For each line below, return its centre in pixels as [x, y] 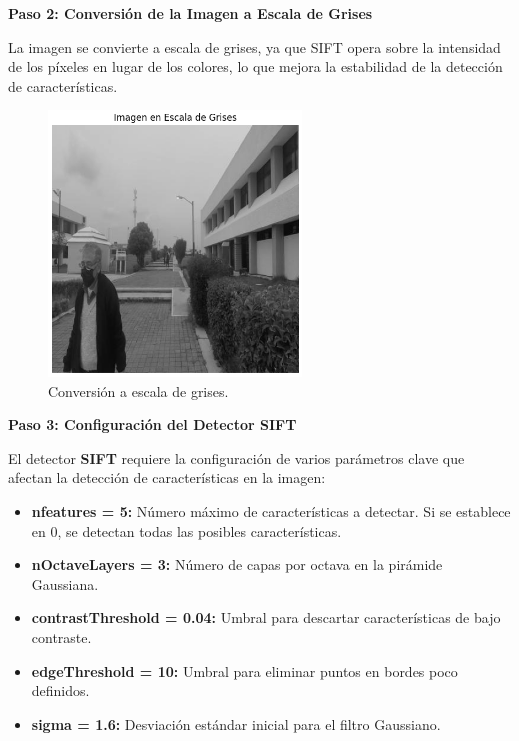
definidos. [60, 690]
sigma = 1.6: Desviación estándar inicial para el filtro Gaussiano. [236, 723]
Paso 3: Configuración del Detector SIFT [152, 424]
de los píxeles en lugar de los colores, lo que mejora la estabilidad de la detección [255, 66]
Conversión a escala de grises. [138, 390]
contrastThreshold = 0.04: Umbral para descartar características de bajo [266, 617]
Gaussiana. [65, 583]
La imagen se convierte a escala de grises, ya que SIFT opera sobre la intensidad [254, 46]
